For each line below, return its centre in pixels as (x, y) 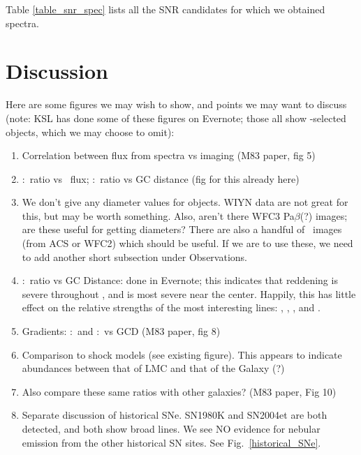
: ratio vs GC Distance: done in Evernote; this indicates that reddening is (180, 280)
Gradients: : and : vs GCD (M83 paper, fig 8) (121, 331)
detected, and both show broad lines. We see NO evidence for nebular (171, 428)
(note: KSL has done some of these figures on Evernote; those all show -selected (176, 118)
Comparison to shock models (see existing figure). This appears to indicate (182, 354)
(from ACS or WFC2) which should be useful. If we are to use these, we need (187, 243)
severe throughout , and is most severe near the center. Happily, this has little (189, 293)
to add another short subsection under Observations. (134, 256)
